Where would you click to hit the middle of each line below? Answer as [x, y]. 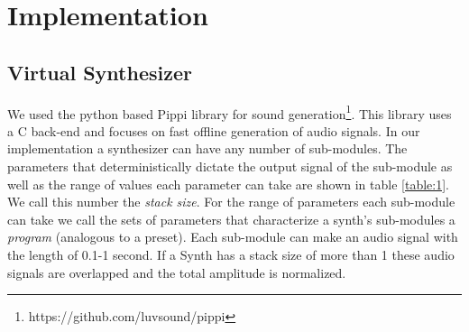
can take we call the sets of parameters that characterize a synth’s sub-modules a [231, 219]
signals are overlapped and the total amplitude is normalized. [177, 272]
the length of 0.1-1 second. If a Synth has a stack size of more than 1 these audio [231, 254]
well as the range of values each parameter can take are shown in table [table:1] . [228, 184]
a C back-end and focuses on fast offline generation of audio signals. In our [214, 130]
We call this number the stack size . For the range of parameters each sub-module [231, 202]
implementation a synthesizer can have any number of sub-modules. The [207, 148]
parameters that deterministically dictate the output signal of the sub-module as [230, 166]
